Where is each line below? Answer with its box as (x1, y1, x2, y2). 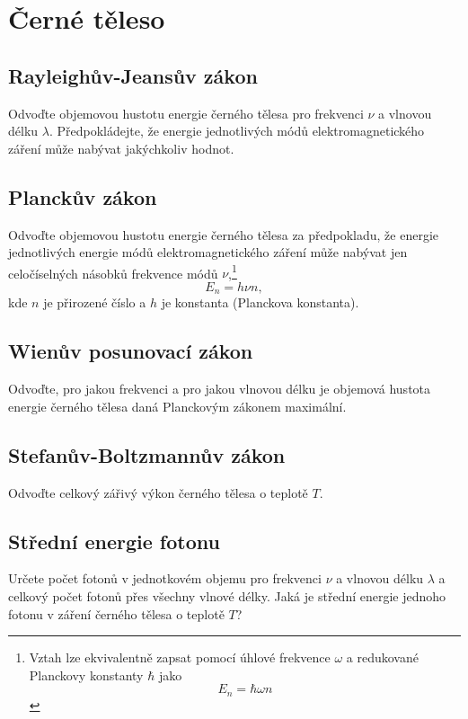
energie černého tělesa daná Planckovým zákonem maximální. (8, 396, 347, 415)
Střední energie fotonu (8, 527, 220, 555)
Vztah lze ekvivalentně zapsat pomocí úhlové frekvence (29, 648, 331, 667)
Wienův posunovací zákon (8, 337, 253, 365)
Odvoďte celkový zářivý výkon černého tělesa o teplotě (8, 483, 308, 502)
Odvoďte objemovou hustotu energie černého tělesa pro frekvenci (8, 103, 364, 122)
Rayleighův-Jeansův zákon (8, 61, 258, 89)
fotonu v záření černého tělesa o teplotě (8, 604, 225, 623)
